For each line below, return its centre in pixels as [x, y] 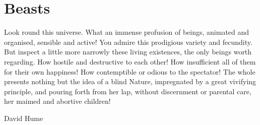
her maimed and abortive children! [57, 101]
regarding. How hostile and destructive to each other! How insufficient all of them [130, 61]
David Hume [24, 118]
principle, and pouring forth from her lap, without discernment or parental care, [128, 91]
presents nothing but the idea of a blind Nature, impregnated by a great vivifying [130, 81]
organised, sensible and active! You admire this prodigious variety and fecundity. [128, 42]
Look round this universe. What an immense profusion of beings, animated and [127, 32]
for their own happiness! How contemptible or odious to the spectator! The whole [130, 71]
